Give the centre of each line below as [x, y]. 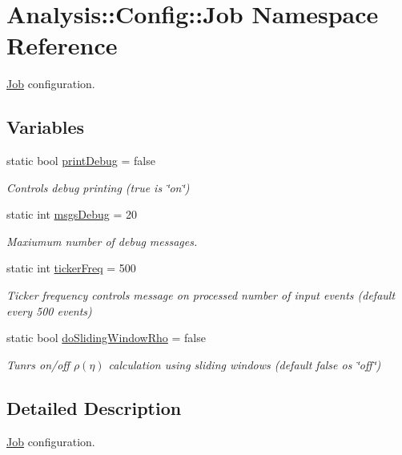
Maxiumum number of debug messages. [102, 241]
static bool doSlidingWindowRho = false [106, 338]
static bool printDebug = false [81, 161]
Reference [62, 45]
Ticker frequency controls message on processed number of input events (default [201, 295]
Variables [46, 127]
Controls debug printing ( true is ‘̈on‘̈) [98, 187]
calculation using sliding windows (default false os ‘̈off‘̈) [245, 364]
